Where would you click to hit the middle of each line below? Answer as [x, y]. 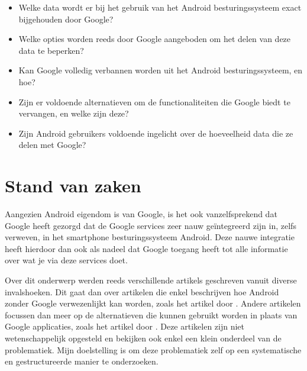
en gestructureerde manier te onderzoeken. [82, 361]
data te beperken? [51, 50]
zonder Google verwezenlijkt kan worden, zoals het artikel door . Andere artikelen [153, 303]
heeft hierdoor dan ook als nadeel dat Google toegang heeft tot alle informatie [146, 248]
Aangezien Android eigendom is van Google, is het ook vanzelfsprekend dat [141, 214]
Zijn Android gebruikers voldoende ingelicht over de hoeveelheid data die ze [156, 133]
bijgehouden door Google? [66, 19]
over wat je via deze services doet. [66, 260]
